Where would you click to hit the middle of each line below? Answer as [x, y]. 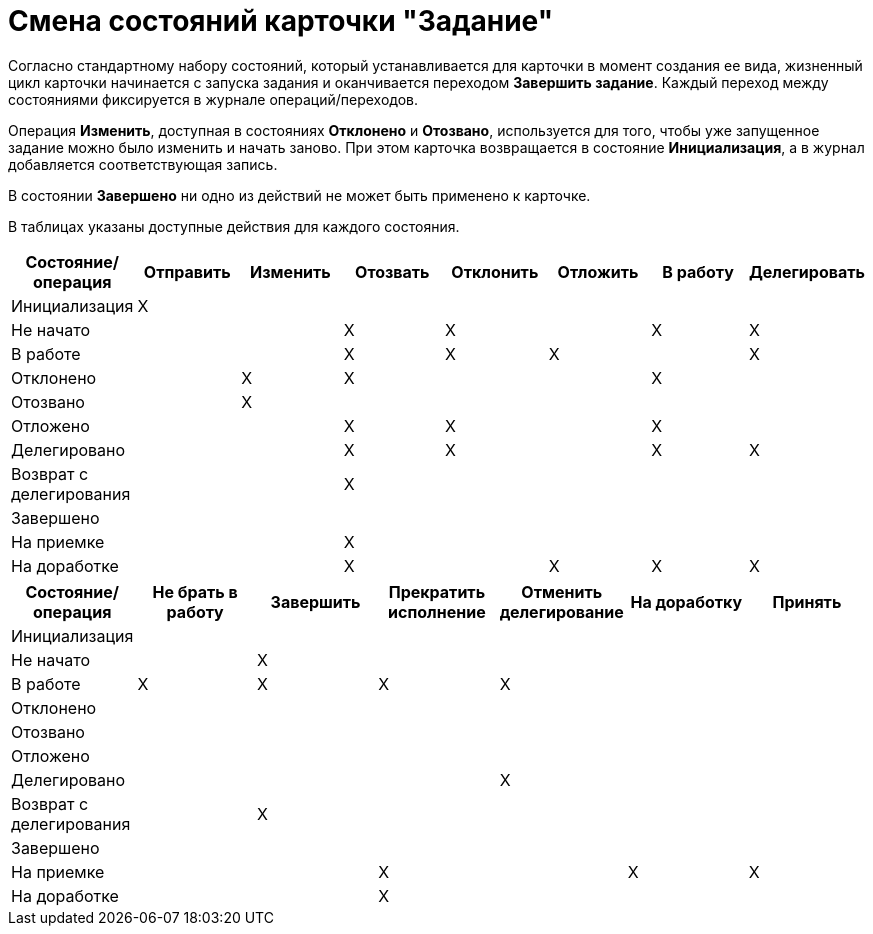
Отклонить [495, 271]
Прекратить [437, 591]
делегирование [561, 611]
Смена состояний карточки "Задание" [281, 21]
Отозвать [392, 271]
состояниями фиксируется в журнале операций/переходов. [213, 99]
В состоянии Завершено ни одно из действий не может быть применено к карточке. [299, 195]
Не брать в [195, 591]
